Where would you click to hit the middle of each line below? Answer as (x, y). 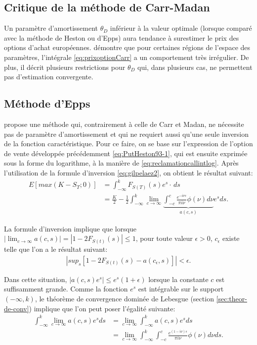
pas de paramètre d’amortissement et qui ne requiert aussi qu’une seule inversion (127, 134)
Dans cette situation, (36, 279)
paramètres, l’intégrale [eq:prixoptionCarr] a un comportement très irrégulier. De (127, 57)
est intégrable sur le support (181, 289)
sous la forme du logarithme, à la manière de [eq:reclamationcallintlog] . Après (121, 163)
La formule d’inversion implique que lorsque (70, 228)
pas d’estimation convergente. (49, 77)
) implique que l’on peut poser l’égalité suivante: (102, 308)
